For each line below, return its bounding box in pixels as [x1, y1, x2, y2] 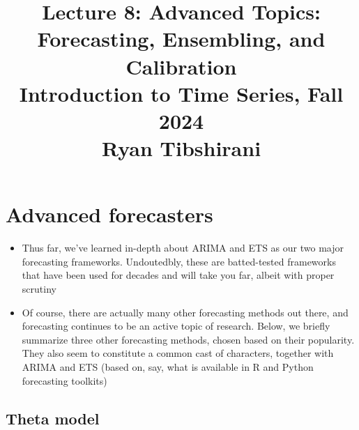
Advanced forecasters [6, 200, 213, 229]
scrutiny [22, 282, 56, 296]
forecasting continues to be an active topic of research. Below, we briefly [22, 318, 330, 333]
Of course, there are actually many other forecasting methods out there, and [22, 305, 349, 319]
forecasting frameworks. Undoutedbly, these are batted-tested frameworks [22, 254, 336, 268]
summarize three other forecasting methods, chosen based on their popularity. [22, 332, 355, 346]
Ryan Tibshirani [101, 134, 261, 162]
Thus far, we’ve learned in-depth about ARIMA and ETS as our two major [22, 240, 344, 255]
